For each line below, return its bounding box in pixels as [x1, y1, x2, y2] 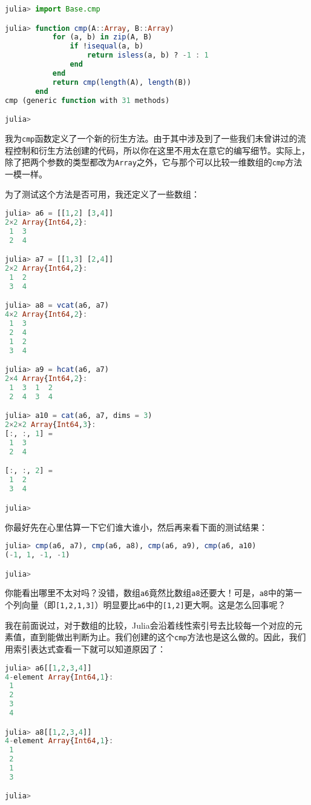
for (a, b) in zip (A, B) [52, 33, 152, 42]
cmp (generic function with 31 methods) [5, 96, 170, 105]
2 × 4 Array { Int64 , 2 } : [5, 374, 88, 383]
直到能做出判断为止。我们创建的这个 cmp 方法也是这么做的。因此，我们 [30, 631, 306, 643]
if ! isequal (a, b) [70, 42, 144, 51]
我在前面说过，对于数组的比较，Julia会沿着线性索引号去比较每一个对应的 [5, 618, 294, 631]
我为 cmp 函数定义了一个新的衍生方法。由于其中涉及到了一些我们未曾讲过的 [5, 131, 298, 144]
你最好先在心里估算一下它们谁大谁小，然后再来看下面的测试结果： [5, 520, 267, 533]
